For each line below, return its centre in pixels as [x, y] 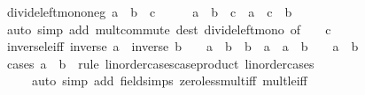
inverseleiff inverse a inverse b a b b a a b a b [182, 46]
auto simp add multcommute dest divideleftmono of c [169, 29]
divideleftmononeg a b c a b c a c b [149, 11]
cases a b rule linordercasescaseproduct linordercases [160, 63]
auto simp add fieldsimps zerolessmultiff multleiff [169, 80]
